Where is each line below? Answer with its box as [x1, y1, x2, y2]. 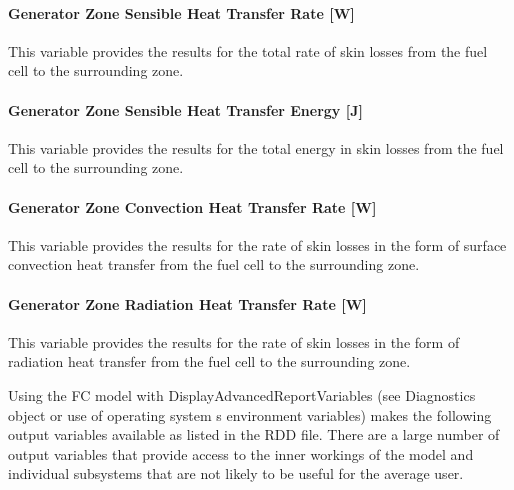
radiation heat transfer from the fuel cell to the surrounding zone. [8, 351, 411, 372]
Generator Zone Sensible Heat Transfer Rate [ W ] [8, 2, 355, 23]
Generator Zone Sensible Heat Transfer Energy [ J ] [8, 99, 364, 120]
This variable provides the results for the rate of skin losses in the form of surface [8, 234, 507, 255]
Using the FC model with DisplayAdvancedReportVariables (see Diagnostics [8, 384, 476, 405]
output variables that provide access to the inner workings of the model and [8, 443, 474, 464]
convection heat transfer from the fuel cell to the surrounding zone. [8, 254, 420, 275]
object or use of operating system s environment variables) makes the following [8, 404, 492, 425]
